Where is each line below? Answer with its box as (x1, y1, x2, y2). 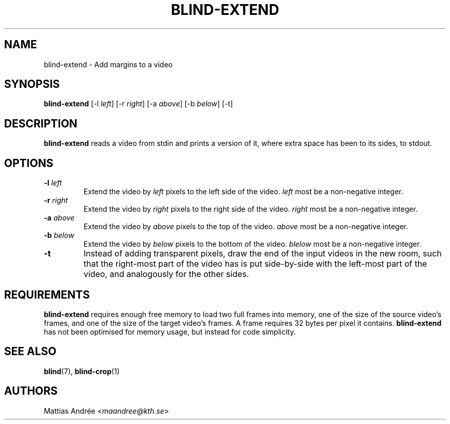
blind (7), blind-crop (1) (44, 366, 120, 376)
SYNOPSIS (4, 78, 60, 91)
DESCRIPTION (4, 117, 78, 130)
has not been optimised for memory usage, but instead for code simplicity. (44, 327, 296, 336)
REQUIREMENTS (4, 288, 90, 301)
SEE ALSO (4, 345, 57, 358)
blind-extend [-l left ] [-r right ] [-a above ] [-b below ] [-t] (44, 99, 233, 108)
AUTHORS (4, 384, 58, 398)
